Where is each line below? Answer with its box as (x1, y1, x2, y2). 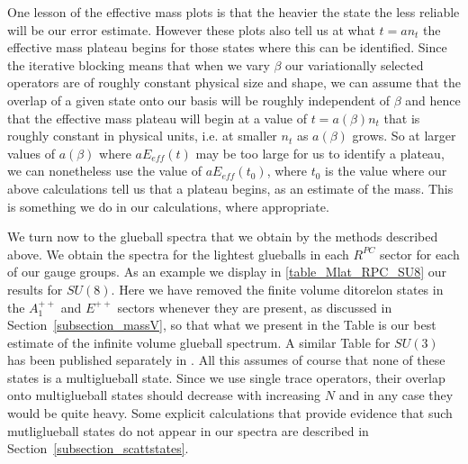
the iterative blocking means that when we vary (7, 55, 270, 74)
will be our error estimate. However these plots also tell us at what (7, 20, 375, 39)
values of (7, 143, 55, 162)
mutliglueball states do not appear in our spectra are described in (7, 421, 369, 440)
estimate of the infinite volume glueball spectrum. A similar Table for (7, 332, 391, 351)
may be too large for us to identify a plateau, (195, 143, 445, 162)
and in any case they (338, 386, 454, 405)
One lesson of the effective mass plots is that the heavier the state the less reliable (7, 3, 460, 21)
